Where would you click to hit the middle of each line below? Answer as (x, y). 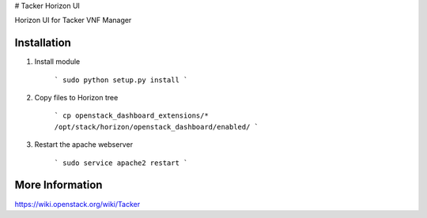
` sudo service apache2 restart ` (121, 163)
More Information (59, 185)
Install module (57, 62)
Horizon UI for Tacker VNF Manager (73, 21)
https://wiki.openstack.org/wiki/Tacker (77, 204)
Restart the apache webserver (84, 145)
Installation (43, 43)
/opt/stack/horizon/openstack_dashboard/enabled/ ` (157, 127)
